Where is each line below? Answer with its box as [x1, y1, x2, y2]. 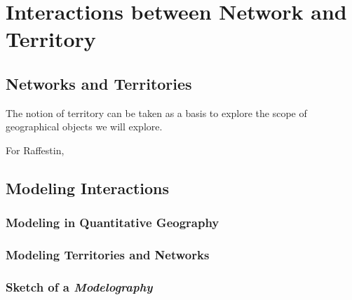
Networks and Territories [6, 72, 192, 94]
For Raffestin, [6, 142, 65, 157]
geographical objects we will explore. [6, 119, 163, 134]
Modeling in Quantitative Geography [6, 214, 219, 231]
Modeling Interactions [6, 177, 169, 198]
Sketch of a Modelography [6, 278, 153, 295]
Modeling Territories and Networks [6, 246, 210, 264]
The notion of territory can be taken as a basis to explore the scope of [6, 105, 307, 120]
